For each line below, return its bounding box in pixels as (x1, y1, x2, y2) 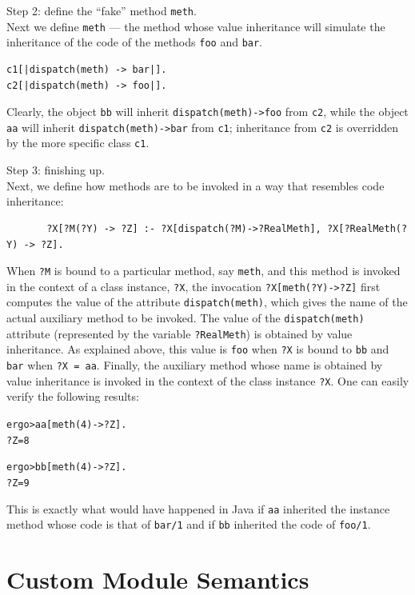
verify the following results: (6, 388, 139, 405)
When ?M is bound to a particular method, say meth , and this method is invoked (6, 262, 401, 279)
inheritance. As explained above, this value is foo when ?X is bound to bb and (6, 341, 389, 357)
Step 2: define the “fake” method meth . (6, 2, 197, 18)
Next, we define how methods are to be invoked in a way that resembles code (6, 177, 385, 194)
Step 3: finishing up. (6, 162, 106, 178)
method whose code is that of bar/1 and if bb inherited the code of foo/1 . (6, 516, 371, 533)
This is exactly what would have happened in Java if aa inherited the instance (6, 500, 390, 517)
